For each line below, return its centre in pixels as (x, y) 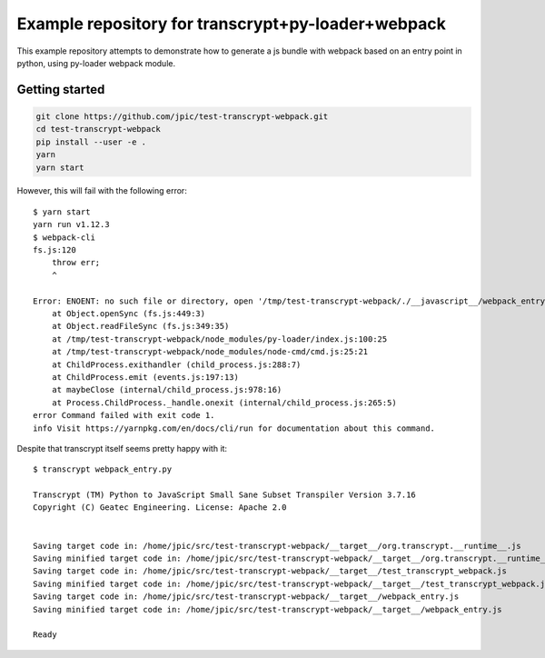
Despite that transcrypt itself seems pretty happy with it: (122, 448)
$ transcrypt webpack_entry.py (103, 469)
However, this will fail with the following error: (102, 191)
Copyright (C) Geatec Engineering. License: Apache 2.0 (160, 508)
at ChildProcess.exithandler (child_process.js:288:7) (176, 364)
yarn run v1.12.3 (71, 224)
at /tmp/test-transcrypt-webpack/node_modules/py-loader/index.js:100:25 (219, 339)
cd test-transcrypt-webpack (98, 129)
